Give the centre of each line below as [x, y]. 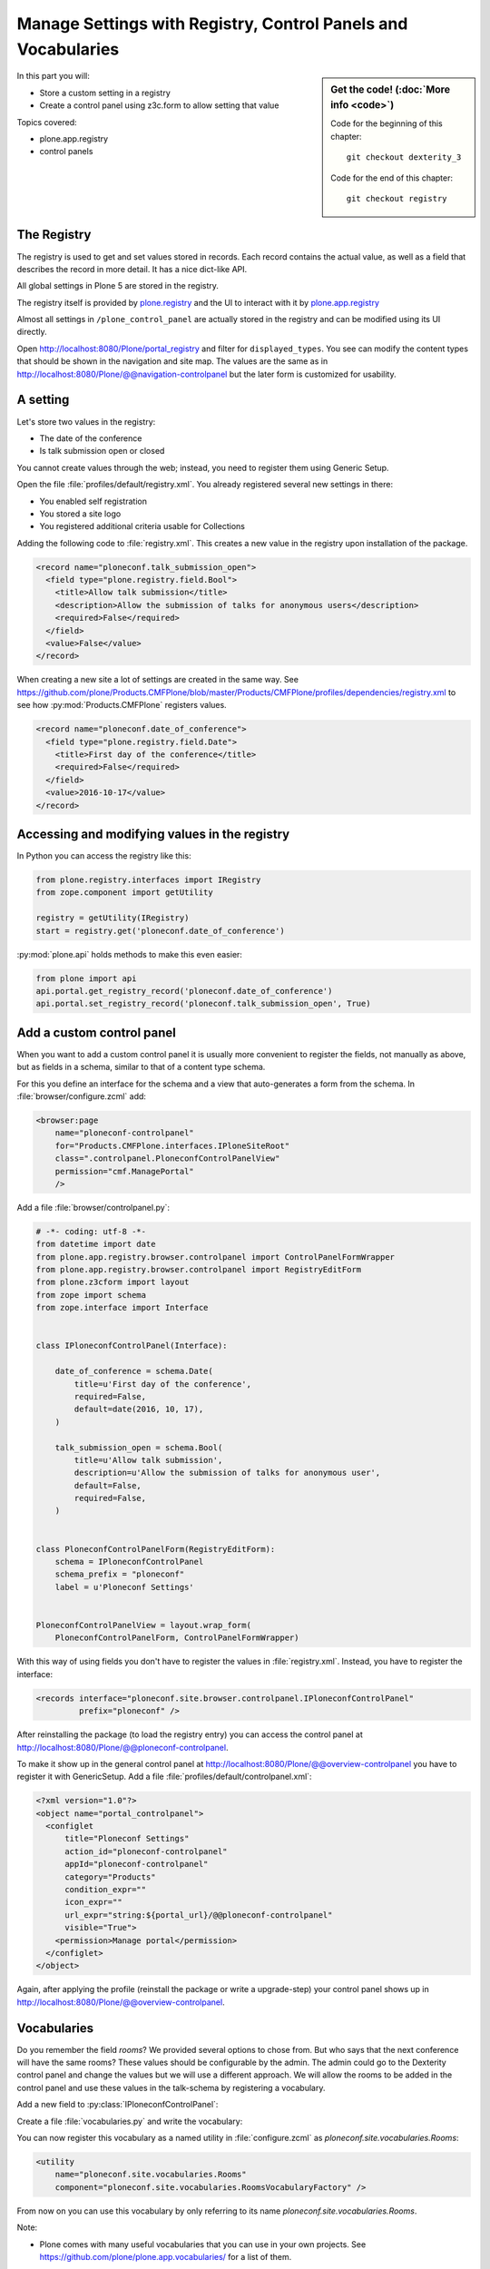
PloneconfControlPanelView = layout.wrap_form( [143, 1625]
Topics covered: [47, 122]
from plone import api [86, 978]
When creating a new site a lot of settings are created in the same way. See [158, 680]
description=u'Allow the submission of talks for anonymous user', [227, 1473]
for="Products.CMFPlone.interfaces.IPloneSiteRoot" [172, 1145]
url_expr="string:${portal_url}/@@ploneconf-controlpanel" [199, 1915]
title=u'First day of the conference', [162, 1384]
